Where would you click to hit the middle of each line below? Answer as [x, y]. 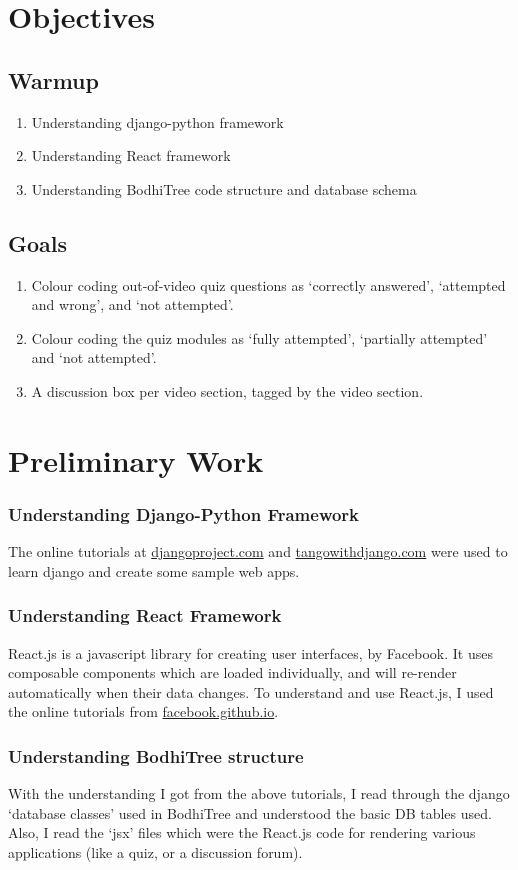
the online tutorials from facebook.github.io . [143, 711]
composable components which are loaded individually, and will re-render [232, 672]
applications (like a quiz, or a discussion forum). [155, 851]
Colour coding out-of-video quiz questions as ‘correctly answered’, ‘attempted [268, 284]
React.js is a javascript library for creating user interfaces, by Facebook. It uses [250, 652]
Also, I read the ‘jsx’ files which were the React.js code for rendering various [242, 832]
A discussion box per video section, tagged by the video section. [227, 390]
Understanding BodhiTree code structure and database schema [224, 188]
